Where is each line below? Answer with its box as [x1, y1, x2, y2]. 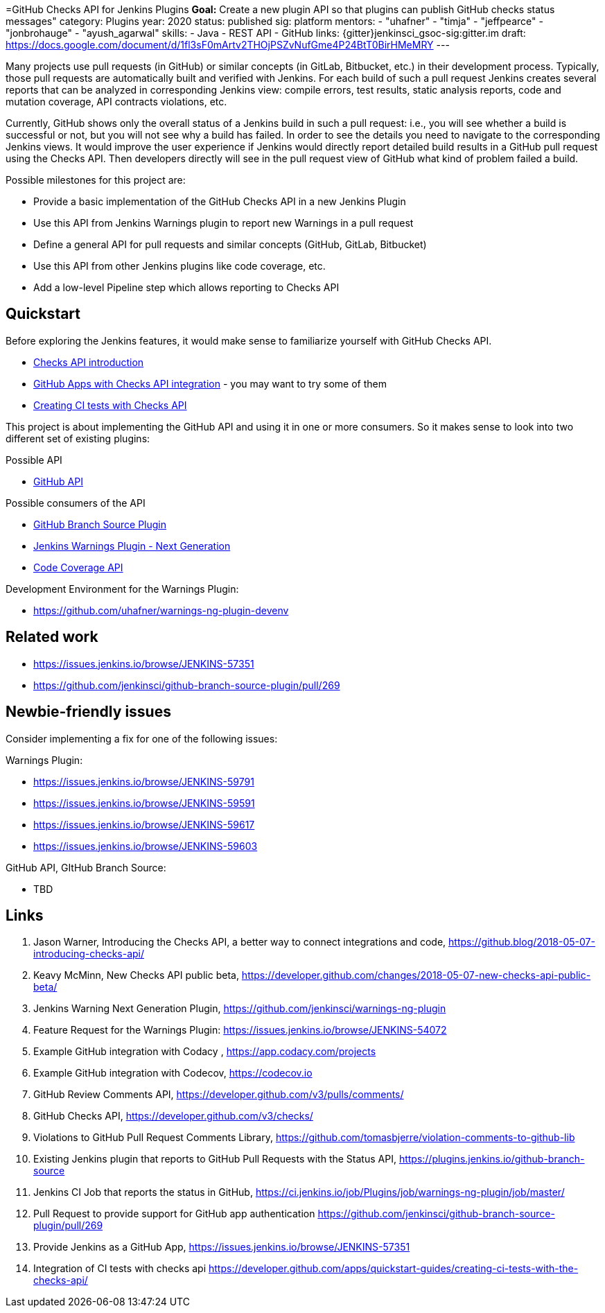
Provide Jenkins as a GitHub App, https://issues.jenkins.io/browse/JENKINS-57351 [33, 1241, 410, 1253]
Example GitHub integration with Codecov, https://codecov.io [33, 1067, 313, 1079]
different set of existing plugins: [6, 432, 150, 444]
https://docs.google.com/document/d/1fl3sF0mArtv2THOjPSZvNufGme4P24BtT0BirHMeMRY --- [6, 39, 450, 51]
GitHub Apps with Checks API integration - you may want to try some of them [33, 377, 387, 390]
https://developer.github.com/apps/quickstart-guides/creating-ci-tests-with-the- [208, 1262, 579, 1275]
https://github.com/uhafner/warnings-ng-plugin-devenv [33, 604, 289, 616]
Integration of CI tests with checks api [33, 1262, 207, 1275]
